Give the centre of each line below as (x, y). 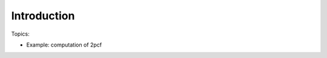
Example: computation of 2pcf (64, 45)
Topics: (20, 34)
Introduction (43, 16)
